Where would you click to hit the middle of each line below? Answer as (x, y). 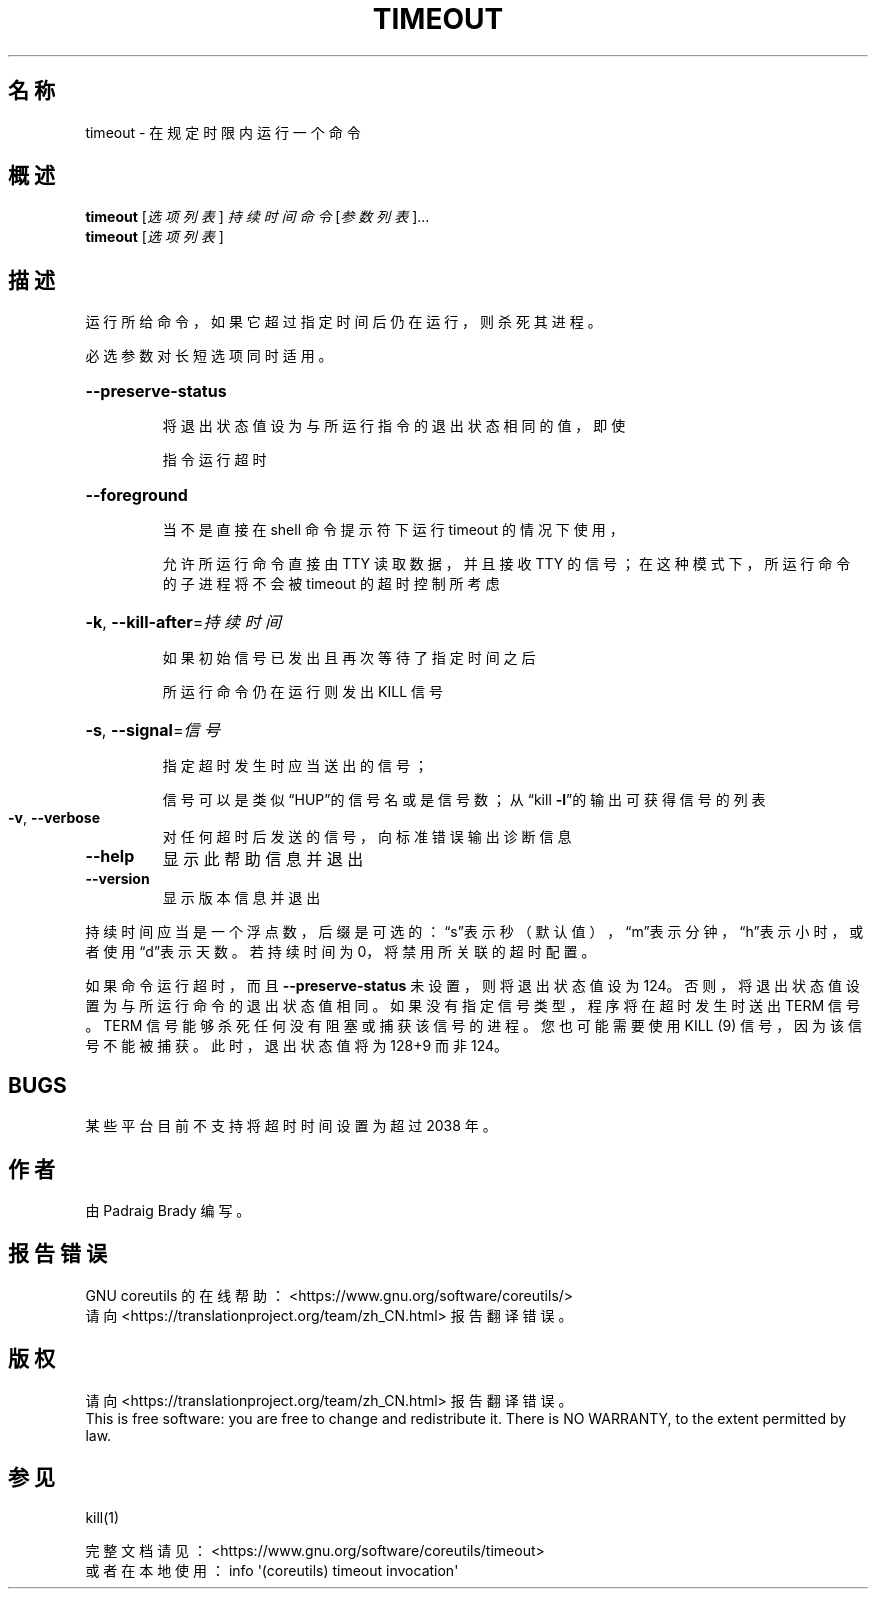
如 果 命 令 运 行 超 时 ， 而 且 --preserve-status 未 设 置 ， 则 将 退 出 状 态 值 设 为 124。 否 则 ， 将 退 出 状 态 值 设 (472, 986)
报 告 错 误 (57, 1254)
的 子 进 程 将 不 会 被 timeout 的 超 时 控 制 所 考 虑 (331, 584)
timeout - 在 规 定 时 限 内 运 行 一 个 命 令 (223, 132)
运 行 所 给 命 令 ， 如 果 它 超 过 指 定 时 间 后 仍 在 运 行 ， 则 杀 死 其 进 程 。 (343, 322)
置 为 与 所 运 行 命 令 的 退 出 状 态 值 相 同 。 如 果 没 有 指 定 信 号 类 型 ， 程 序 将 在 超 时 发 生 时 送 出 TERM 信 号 (472, 1006)
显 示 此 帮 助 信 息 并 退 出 (263, 859)
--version (117, 879)
